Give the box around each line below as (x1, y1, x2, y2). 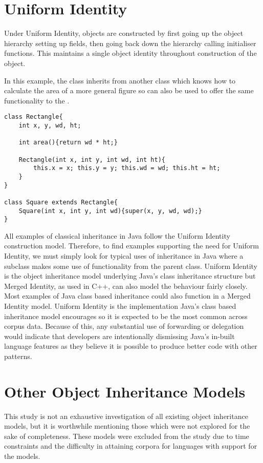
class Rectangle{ (4, 113, 63, 121)
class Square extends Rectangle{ (4, 198, 118, 206)
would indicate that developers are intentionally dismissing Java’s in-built (4, 330, 235, 341)
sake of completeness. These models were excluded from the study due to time (4, 430, 249, 441)
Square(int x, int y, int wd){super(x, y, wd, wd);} (18, 207, 202, 215)
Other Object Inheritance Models (4, 381, 246, 402)
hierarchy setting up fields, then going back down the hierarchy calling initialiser (4, 37, 256, 48)
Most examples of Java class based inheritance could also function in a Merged (4, 290, 251, 301)
